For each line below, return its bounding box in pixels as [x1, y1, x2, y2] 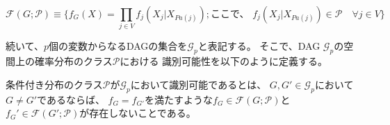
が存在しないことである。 [79, 106, 196, 120]
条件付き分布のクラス [6, 77, 103, 91]
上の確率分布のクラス [15, 54, 113, 68]
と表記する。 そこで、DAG [197, 39, 320, 53]
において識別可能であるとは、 [130, 77, 267, 91]
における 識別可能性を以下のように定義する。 [120, 54, 328, 68]
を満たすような [145, 92, 213, 106]
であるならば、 [37, 92, 105, 106]
